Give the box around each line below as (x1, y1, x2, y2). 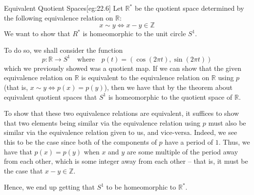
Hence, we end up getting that (4, 182, 95, 192)
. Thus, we (218, 137, 250, 147)
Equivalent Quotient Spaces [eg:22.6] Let (4, 3, 123, 13)
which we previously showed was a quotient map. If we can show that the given (4, 63, 242, 73)
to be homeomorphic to (106, 182, 176, 192)
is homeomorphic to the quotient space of (108, 91, 233, 102)
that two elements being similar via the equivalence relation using (4, 117, 201, 128)
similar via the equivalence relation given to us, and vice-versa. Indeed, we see (4, 127, 237, 137)
